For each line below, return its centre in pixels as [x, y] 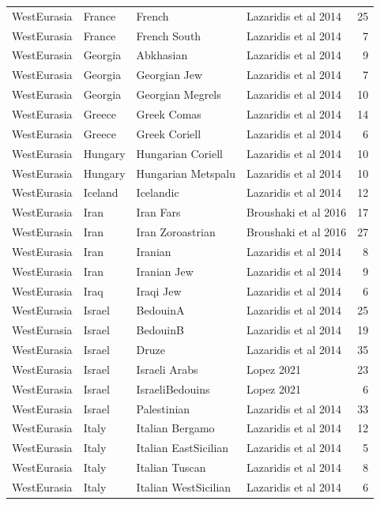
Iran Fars [158, 212]
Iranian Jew [165, 271]
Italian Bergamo [175, 428]
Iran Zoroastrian [176, 232]
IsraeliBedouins [173, 388]
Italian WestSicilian [184, 487]
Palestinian [163, 408]
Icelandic [158, 192]
